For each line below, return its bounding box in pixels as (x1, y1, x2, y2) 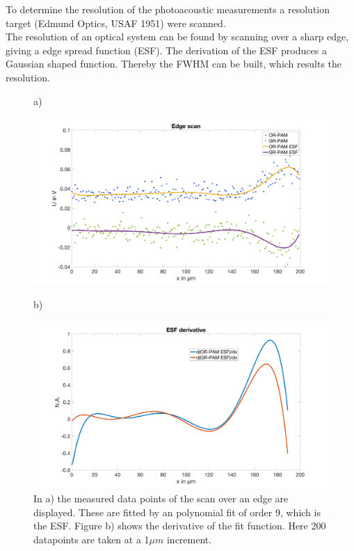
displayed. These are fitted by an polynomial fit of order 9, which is (33, 504, 321, 519)
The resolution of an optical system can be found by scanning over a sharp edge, (6, 29, 349, 44)
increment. (166, 532, 212, 546)
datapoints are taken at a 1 (33, 532, 150, 546)
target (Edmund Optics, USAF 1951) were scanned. (6, 15, 226, 30)
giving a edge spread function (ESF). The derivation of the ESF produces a (6, 42, 327, 57)
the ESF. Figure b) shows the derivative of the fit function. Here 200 (33, 518, 326, 533)
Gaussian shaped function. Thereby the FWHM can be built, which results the (6, 56, 342, 71)
